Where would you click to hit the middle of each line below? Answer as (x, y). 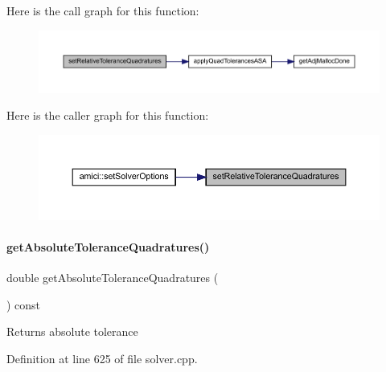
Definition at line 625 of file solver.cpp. (102, 358)
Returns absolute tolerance (72, 331)
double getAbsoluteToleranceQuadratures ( (113, 278)
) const (24, 304)
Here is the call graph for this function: (103, 10)
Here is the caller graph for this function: (108, 115)
